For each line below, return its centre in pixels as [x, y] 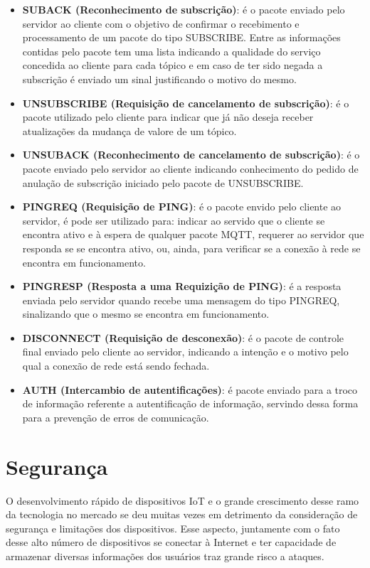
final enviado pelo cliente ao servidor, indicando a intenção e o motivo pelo [185, 352]
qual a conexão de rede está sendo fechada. [116, 366]
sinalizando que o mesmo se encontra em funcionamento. [146, 314]
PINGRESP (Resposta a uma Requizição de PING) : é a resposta [182, 286]
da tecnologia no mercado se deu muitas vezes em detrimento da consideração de [182, 514]
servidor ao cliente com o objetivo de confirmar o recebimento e [161, 23]
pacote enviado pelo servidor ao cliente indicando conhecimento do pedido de [190, 168]
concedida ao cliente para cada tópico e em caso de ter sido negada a [173, 65]
